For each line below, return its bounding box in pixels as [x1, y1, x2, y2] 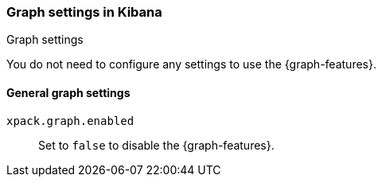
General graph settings [6, 85, 131, 99]
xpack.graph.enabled [6, 114, 134, 127]
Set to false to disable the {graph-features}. [38, 138, 275, 152]
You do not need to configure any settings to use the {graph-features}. [6, 57, 376, 72]
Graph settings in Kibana [6, 4, 162, 20]
